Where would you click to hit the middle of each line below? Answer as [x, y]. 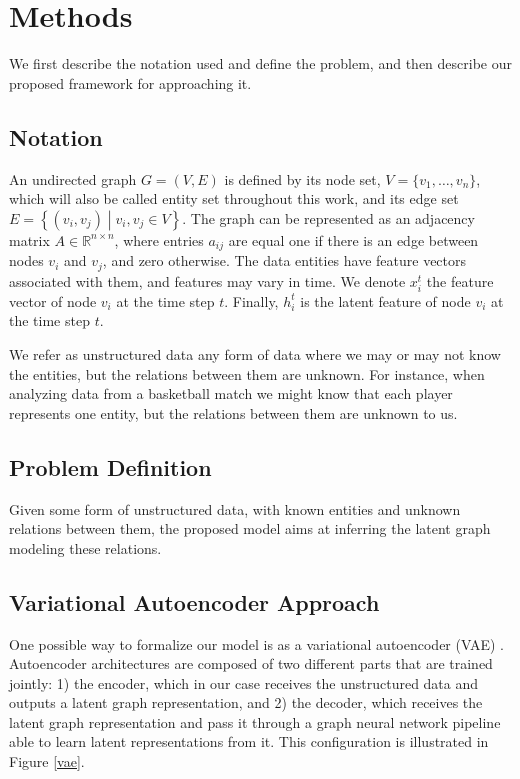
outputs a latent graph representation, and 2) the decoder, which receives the [246, 702]
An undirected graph [73, 178]
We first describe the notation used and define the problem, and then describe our [260, 63]
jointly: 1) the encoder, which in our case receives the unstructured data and [244, 682]
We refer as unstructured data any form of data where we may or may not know [255, 353]
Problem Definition [110, 466]
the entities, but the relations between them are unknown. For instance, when [247, 373]
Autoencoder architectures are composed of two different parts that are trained [251, 663]
